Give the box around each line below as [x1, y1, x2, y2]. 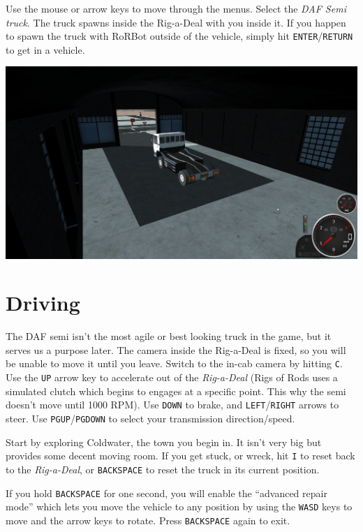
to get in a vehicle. [6, 42, 85, 57]
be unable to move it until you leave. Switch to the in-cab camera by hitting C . [6, 356, 343, 371]
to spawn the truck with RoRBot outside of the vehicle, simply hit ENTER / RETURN [6, 29, 353, 43]
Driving [6, 288, 80, 317]
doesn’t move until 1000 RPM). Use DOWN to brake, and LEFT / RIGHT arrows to [6, 397, 339, 412]
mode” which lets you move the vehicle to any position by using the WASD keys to [6, 499, 353, 514]
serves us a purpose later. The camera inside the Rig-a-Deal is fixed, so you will [6, 342, 346, 357]
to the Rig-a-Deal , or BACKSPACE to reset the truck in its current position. [6, 461, 320, 476]
